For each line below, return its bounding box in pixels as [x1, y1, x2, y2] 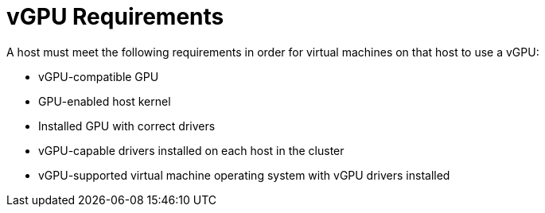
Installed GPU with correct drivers [38, 118, 216, 133]
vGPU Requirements [6, 3, 224, 30]
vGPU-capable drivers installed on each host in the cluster [38, 143, 345, 157]
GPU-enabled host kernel [38, 94, 171, 108]
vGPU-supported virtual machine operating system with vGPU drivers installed [38, 168, 450, 182]
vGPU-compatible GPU [38, 69, 159, 83]
